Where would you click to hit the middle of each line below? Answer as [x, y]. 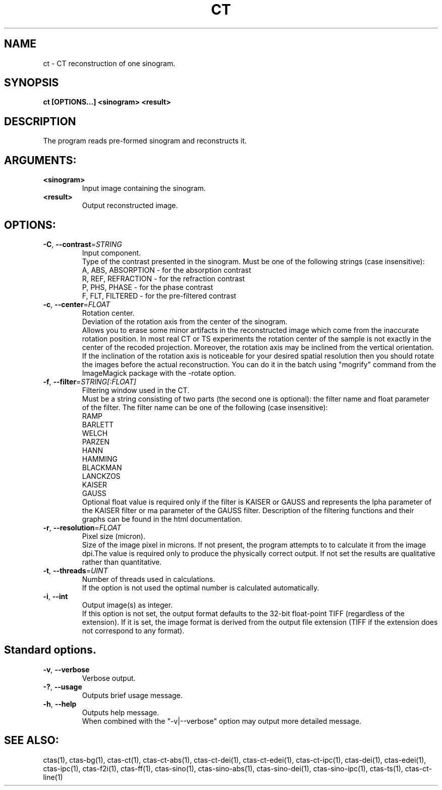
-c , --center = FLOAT [77, 304]
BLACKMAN [102, 467]
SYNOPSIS [32, 83]
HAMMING [100, 459]
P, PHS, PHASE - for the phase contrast [148, 287]
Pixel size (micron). [114, 536]
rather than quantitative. [122, 562]
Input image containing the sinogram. [144, 188]
